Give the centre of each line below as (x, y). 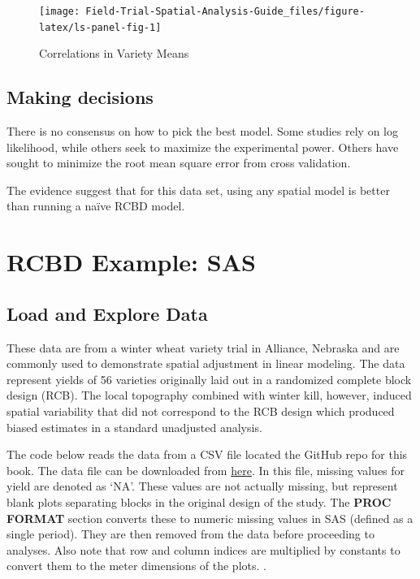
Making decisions (80, 97)
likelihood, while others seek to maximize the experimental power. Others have (203, 147)
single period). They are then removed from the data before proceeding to (191, 534)
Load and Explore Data (107, 313)
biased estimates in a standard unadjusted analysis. (134, 427)
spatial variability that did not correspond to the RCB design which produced (201, 411)
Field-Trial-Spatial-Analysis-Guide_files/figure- (225, 11)
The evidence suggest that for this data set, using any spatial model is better (198, 190)
